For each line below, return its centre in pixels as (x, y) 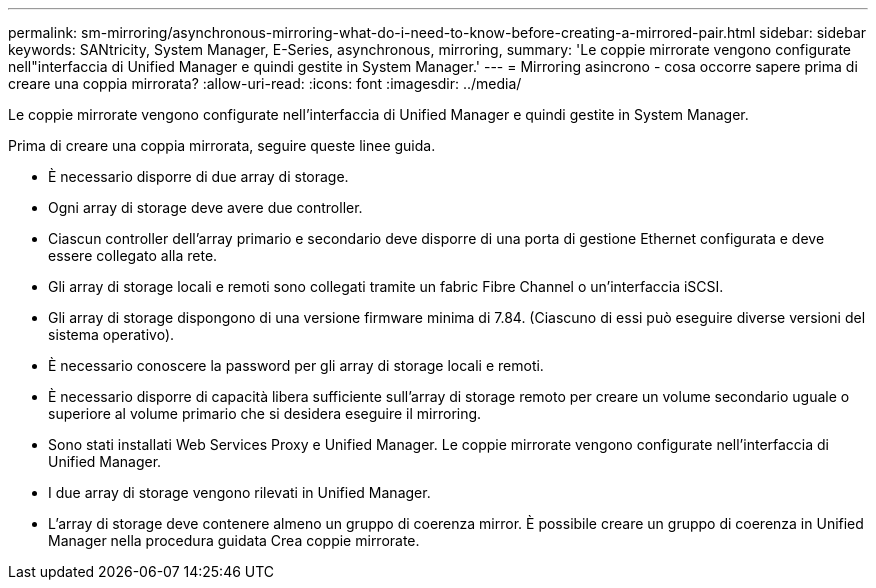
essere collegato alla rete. (133, 255)
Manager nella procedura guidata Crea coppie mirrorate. (234, 540)
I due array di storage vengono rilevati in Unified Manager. (239, 492)
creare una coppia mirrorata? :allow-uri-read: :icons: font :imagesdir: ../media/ (265, 83)
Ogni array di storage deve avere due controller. (205, 207)
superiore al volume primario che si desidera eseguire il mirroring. (265, 413)
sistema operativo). (111, 334)
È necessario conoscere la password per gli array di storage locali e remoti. (296, 365)
